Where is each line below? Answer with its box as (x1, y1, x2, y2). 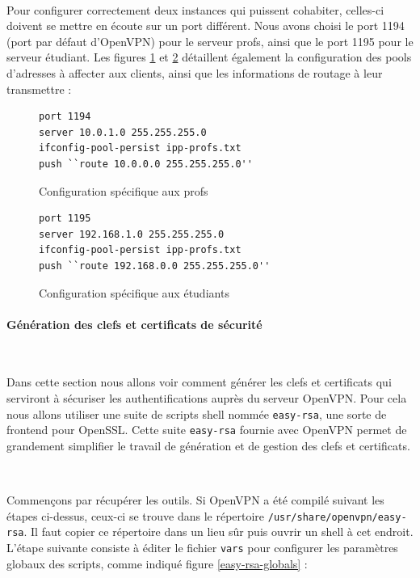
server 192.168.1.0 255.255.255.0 (39, 228, 225, 240)
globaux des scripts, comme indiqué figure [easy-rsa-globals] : (6, 555, 308, 572)
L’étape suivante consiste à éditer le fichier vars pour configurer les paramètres (6, 539, 398, 556)
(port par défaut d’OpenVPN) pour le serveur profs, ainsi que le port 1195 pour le (6, 32, 414, 49)
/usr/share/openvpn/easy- (267, 511, 407, 523)
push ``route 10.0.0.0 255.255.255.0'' (39, 158, 253, 170)
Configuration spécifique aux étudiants (39, 284, 229, 301)
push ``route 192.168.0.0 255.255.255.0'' (39, 259, 271, 272)
